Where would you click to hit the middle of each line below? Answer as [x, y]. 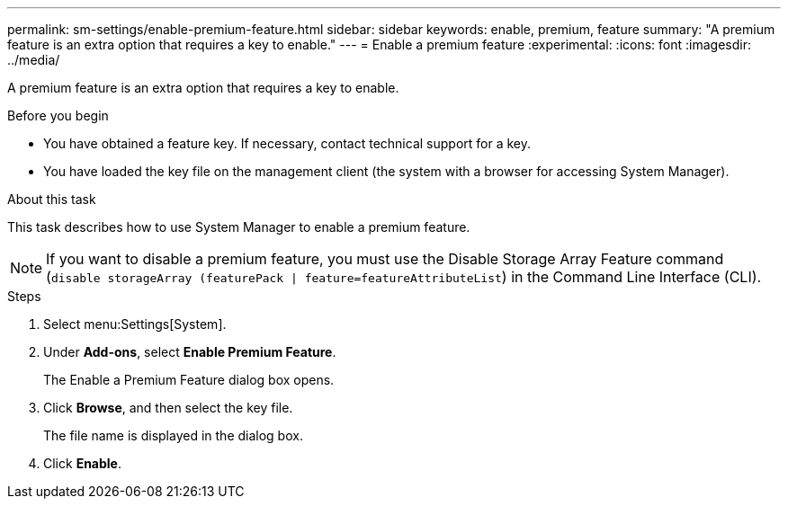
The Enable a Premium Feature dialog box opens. [189, 380]
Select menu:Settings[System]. [135, 324]
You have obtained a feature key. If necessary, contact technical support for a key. [287, 143]
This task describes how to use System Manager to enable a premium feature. [239, 227]
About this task [52, 199]
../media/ [34, 60]
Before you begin [58, 115]
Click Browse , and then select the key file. [168, 408]
